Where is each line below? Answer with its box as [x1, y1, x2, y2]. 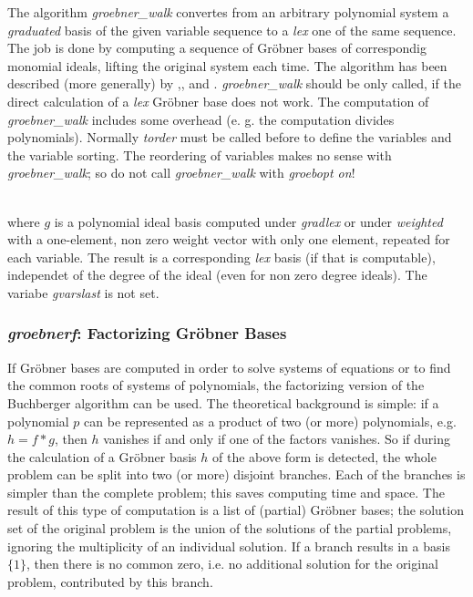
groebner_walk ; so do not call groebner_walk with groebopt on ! [7, 163, 355, 182]
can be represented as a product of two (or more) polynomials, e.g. [84, 411, 457, 430]
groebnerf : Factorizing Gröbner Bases [7, 322, 287, 345]
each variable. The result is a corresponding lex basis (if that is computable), [7, 247, 436, 266]
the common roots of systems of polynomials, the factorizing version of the [7, 376, 425, 395]
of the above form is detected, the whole [212, 447, 437, 466]
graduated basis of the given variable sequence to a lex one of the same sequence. [7, 20, 457, 39]
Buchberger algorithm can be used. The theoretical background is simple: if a [7, 393, 439, 412]
